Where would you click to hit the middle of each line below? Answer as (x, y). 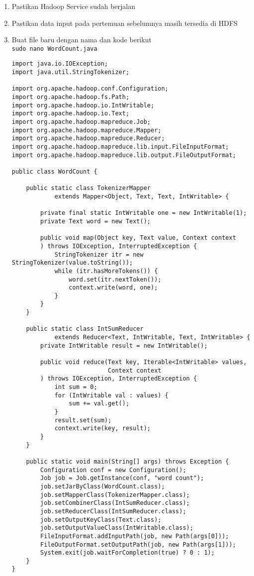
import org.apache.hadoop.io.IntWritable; (83, 105)
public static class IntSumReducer (85, 329)
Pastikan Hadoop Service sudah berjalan (73, 6)
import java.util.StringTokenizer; (71, 72)
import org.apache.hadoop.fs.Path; (71, 97)
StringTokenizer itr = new (99, 254)
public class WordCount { (54, 171)
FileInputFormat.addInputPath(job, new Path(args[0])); (135, 536)
